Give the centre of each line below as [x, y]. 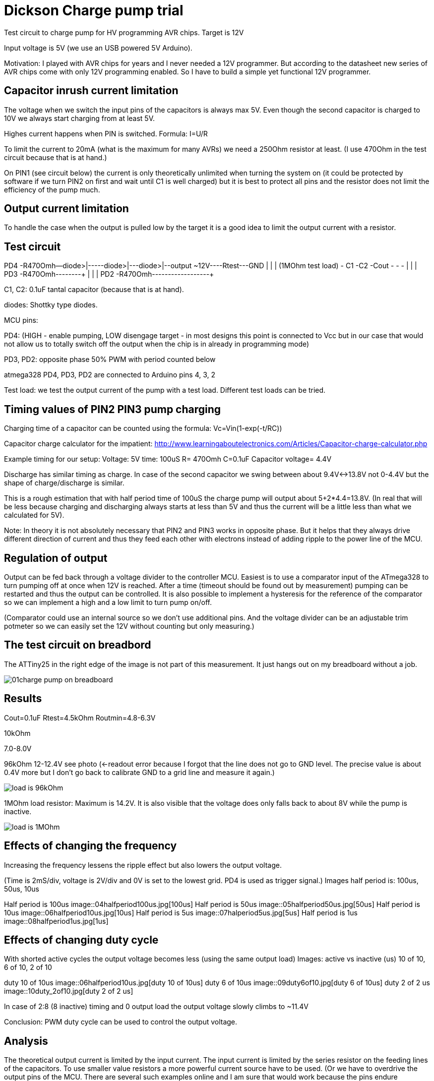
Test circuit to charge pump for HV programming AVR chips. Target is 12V [124, 32]
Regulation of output [56, 558]
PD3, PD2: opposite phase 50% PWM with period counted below [110, 360]
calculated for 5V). [34, 515]
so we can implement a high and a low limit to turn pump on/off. [108, 602]
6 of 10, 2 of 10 [28, 967]
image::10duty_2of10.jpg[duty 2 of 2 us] [69, 991]
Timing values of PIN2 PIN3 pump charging [113, 409]
